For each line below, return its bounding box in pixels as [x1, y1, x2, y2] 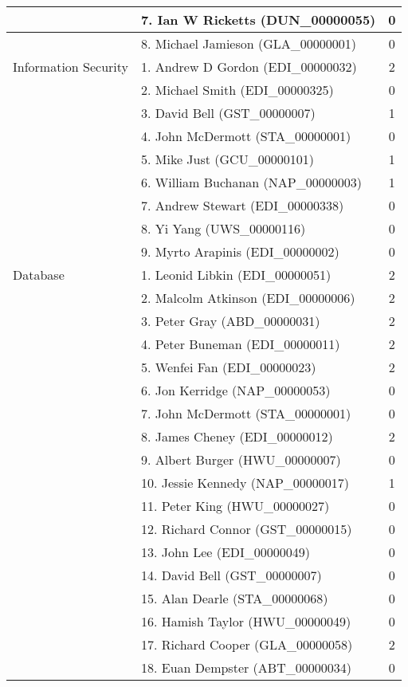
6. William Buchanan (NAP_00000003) [141, 173, 362, 191]
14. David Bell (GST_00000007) [141, 566, 322, 584]
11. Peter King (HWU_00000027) [141, 497, 330, 515]
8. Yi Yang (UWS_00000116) [141, 219, 306, 238]
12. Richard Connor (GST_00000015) [141, 520, 352, 538]
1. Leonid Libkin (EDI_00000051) [141, 265, 331, 284]
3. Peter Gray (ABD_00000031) [141, 312, 320, 330]
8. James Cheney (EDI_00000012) [141, 427, 333, 446]
